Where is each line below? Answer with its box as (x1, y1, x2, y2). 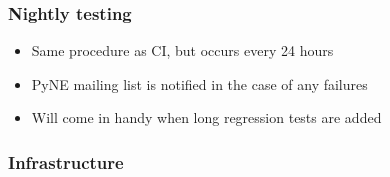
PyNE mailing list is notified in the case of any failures (31, 73, 368, 94)
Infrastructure (8, 149, 124, 174)
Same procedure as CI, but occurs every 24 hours (31, 40, 334, 61)
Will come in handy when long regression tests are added (31, 107, 382, 128)
